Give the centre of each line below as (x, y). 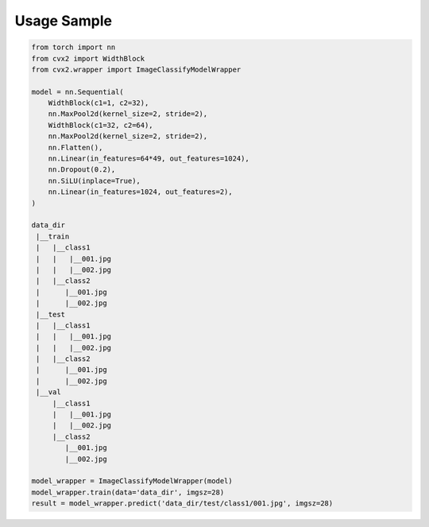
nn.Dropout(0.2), (82, 170)
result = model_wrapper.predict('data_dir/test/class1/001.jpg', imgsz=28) (182, 504)
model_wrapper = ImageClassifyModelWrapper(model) (132, 481)
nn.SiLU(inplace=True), (94, 180)
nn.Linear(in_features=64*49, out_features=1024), (149, 159)
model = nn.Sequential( (78, 92)
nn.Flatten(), (75, 147)
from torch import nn (73, 47)
